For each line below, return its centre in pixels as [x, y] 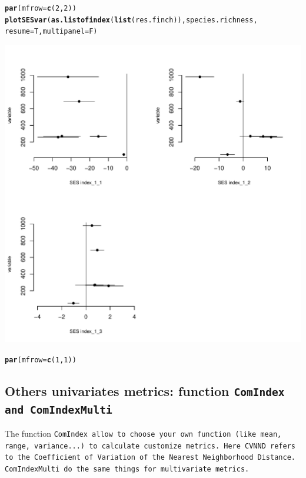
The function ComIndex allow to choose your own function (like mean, [143, 433]
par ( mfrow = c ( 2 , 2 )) [41, 8]
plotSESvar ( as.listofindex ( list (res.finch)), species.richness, [131, 20]
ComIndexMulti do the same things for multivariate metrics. [127, 469]
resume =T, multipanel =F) [51, 32]
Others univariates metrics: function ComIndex [145, 390]
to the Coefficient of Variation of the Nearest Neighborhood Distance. [150, 458]
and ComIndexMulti [59, 410]
